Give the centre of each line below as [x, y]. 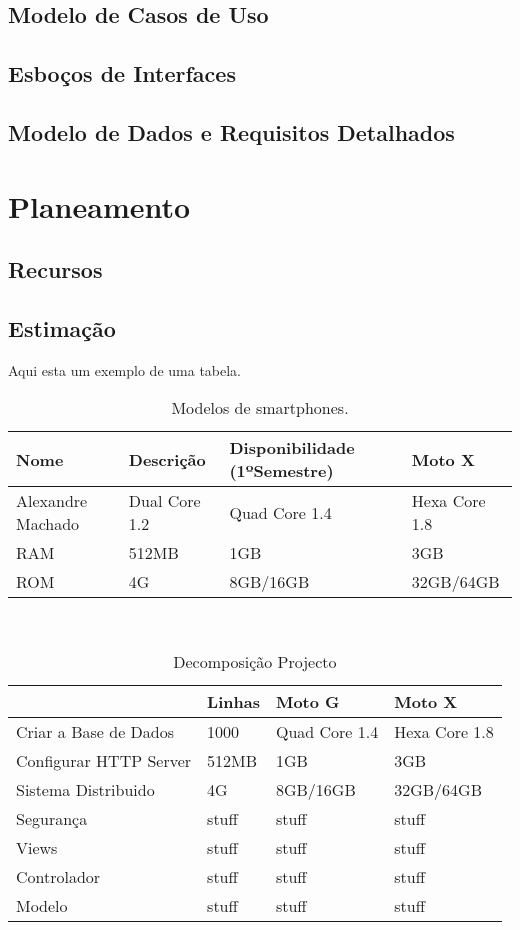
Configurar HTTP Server [104, 760]
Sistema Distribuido [85, 789]
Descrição [167, 459]
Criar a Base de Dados [95, 731]
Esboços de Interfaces [122, 73]
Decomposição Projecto [255, 661]
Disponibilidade [292, 448]
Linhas [233, 701]
